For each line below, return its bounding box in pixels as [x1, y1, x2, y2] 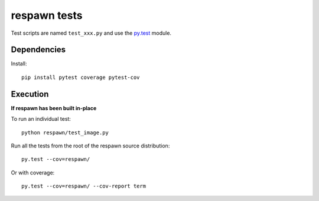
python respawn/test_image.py [21, 129, 109, 136]
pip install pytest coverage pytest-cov [21, 74, 140, 81]
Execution [11, 89, 49, 99]
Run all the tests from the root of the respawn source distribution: [11, 142, 170, 149]
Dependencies [11, 45, 66, 55]
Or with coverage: [11, 169, 55, 176]
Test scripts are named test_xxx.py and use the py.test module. [11, 29, 171, 37]
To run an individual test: [11, 116, 71, 123]
